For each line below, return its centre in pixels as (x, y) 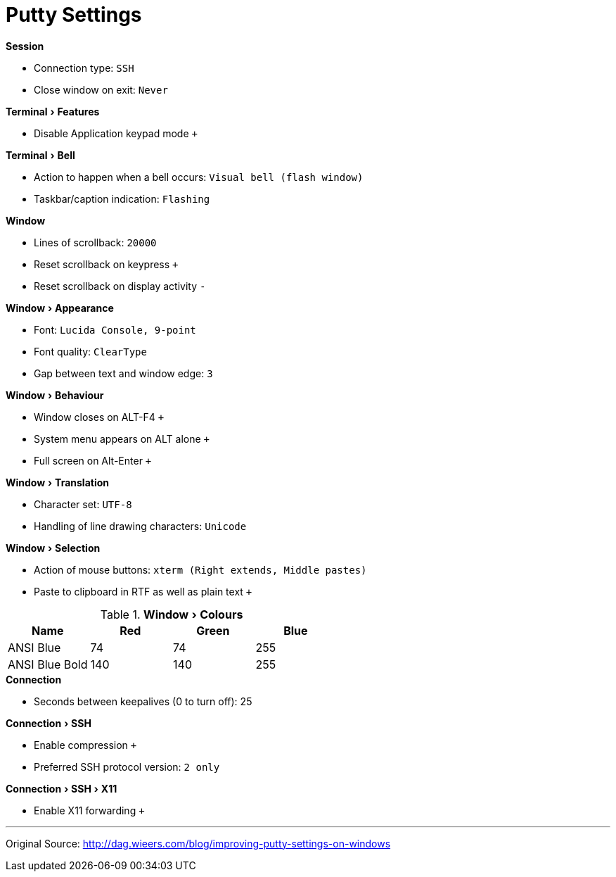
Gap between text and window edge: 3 (123, 373)
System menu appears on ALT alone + (122, 438)
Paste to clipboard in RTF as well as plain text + (143, 591)
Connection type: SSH (84, 68)
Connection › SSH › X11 (62, 788)
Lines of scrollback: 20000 (95, 242)
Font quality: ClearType (90, 351)
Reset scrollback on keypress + (106, 264)
